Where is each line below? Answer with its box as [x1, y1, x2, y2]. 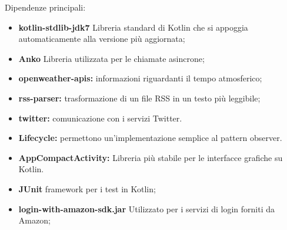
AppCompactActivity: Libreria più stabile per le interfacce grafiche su [18, 151, 283, 163]
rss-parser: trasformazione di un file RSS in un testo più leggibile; [18, 91, 261, 104]
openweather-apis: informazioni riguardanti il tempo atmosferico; [18, 72, 262, 84]
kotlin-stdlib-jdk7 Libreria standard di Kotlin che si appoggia [18, 21, 248, 33]
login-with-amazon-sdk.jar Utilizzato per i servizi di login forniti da [18, 202, 275, 215]
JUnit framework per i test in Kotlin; [18, 182, 156, 195]
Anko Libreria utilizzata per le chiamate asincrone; [18, 52, 205, 64]
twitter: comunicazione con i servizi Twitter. [18, 111, 182, 124]
